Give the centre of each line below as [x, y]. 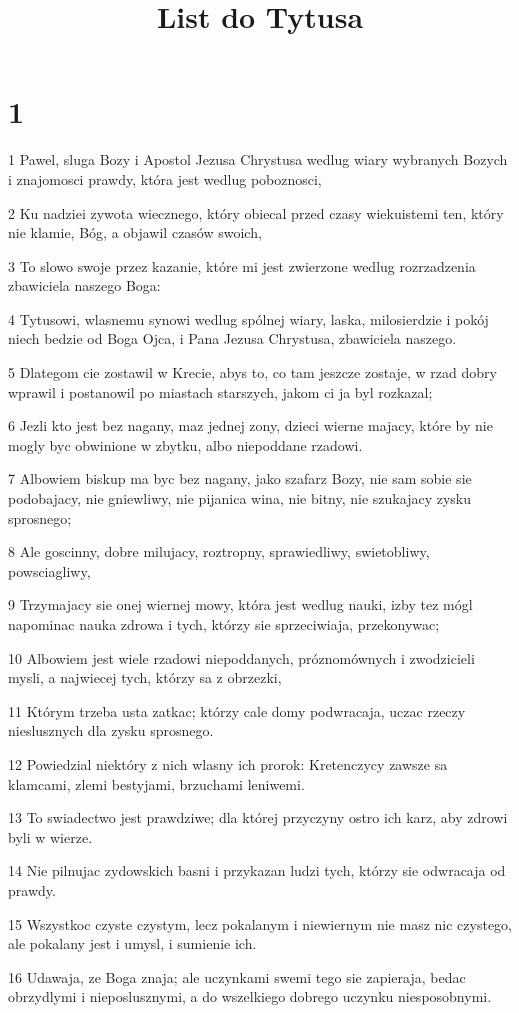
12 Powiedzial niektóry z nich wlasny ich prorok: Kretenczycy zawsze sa [228, 763]
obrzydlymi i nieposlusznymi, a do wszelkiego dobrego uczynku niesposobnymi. [250, 996]
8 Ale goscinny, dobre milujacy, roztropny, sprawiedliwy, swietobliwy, [219, 551]
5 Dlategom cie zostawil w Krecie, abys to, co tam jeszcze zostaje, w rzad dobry [252, 372]
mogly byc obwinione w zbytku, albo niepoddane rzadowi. [185, 444]
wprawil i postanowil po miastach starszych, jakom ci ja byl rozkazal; [220, 391]
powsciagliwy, [49, 570]
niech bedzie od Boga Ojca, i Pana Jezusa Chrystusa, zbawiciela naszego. [232, 338]
